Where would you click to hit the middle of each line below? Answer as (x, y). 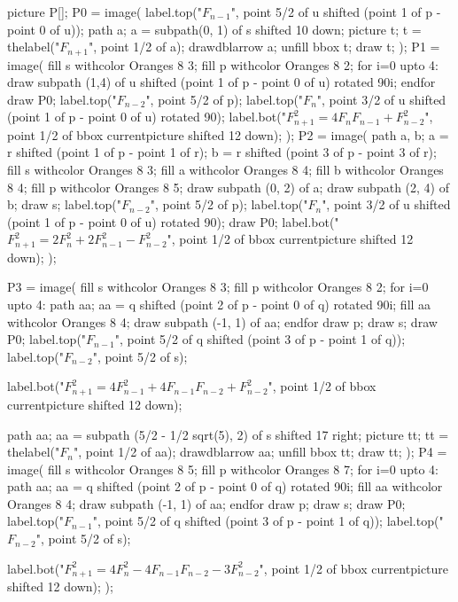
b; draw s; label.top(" (65, 204)
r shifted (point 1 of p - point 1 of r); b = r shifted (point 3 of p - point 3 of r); (222, 152)
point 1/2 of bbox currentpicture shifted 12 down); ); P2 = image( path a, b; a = (228, 134)
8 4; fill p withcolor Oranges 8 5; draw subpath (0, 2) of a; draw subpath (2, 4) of (228, 187)
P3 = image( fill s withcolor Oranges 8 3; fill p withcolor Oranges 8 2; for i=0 (218, 287)
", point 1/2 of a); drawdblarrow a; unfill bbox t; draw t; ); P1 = (264, 47)
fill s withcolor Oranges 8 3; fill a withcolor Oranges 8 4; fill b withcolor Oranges (225, 170)
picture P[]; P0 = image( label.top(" (105, 12)
